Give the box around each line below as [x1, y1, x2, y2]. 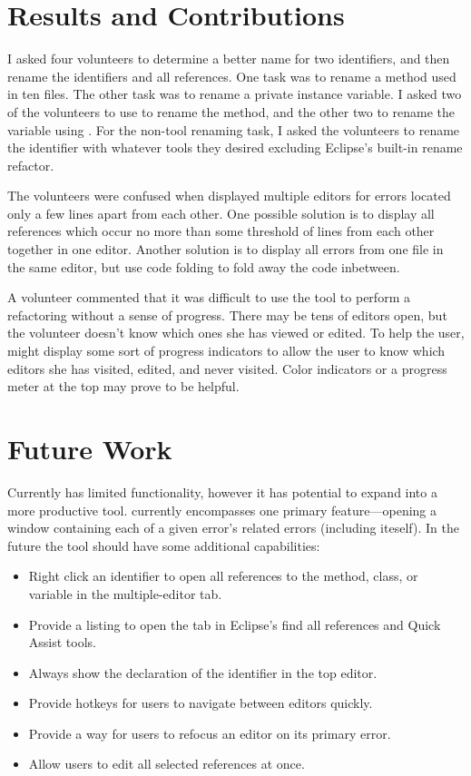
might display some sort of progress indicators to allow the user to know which [7, 341, 446, 360]
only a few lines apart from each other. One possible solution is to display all [7, 203, 435, 222]
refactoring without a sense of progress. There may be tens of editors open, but [7, 305, 447, 324]
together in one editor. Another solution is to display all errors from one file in [7, 240, 444, 259]
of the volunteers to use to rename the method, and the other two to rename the [7, 102, 455, 121]
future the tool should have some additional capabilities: [7, 535, 320, 555]
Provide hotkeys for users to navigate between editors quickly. [28, 693, 373, 712]
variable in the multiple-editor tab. [28, 584, 222, 603]
